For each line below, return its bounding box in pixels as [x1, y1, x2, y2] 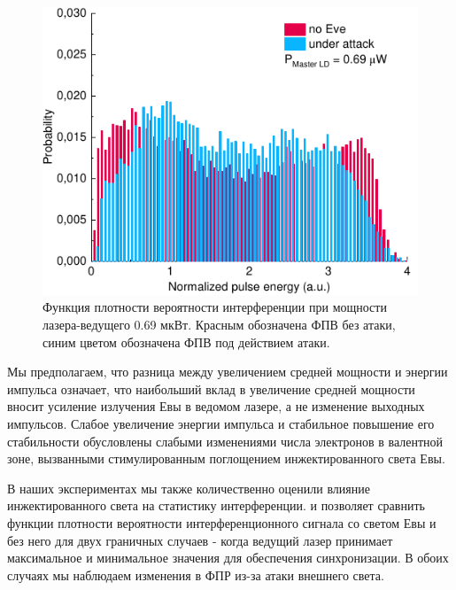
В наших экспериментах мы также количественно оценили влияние [7, 478, 370, 497]
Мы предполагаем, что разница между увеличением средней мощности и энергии [7, 362, 448, 381]
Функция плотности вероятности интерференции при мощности [43, 298, 387, 316]
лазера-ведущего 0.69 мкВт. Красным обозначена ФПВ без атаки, [43, 315, 396, 334]
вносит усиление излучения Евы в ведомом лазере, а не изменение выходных [7, 397, 425, 415]
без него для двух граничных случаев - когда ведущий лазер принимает [7, 531, 393, 549]
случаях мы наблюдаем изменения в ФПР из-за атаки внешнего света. [7, 565, 384, 584]
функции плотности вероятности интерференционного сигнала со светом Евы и [7, 513, 437, 532]
